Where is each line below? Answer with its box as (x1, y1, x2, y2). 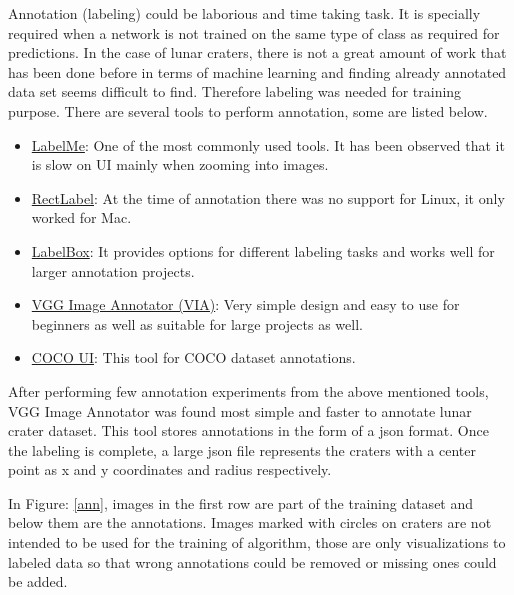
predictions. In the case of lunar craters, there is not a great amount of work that (8, 42, 507, 63)
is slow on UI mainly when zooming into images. (31, 154, 329, 175)
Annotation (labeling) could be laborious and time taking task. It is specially (8, 3, 481, 23)
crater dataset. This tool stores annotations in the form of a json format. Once (8, 420, 489, 441)
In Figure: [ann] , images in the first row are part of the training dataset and (8, 492, 474, 513)
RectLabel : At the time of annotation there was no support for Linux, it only (31, 187, 505, 208)
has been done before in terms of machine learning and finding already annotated (8, 61, 507, 82)
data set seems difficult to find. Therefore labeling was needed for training (8, 81, 462, 102)
